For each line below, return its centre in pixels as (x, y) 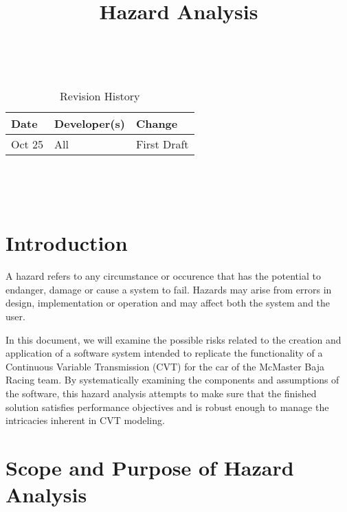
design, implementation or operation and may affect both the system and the (168, 303)
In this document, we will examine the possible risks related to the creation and (173, 339)
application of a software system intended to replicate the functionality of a (164, 353)
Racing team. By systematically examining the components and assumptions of (172, 380)
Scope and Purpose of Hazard (150, 467)
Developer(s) (90, 123)
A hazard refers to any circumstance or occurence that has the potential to (163, 276)
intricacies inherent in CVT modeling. (85, 420)
